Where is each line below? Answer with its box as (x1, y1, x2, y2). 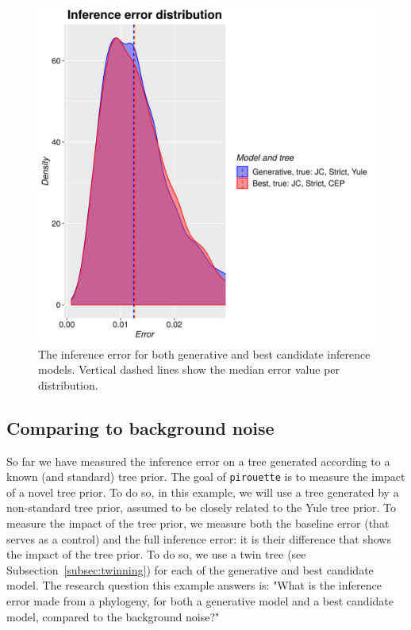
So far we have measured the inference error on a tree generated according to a (6, 452, 390, 469)
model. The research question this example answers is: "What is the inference (6, 577, 382, 594)
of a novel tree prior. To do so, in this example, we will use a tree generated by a (6, 483, 399, 500)
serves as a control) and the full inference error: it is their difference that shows (6, 530, 391, 547)
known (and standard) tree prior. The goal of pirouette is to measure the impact (6, 468, 405, 485)
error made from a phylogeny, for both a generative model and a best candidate (6, 592, 394, 609)
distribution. (38, 376, 98, 393)
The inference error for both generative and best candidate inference (38, 345, 371, 362)
